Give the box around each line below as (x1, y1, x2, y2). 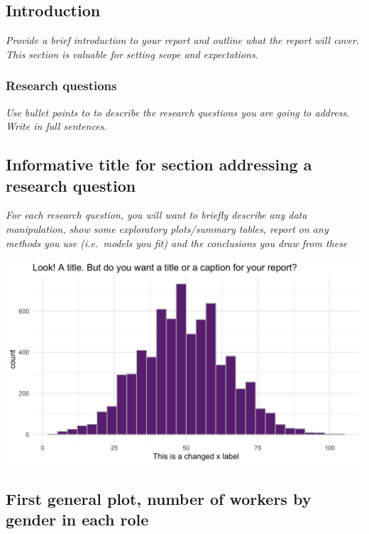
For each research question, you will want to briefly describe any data (6, 207, 307, 222)
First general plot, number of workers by (6, 488, 312, 510)
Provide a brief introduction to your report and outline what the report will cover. (6, 33, 360, 48)
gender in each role (6, 508, 149, 530)
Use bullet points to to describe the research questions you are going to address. (6, 104, 350, 119)
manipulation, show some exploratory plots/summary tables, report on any (6, 221, 329, 236)
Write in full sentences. (6, 119, 107, 133)
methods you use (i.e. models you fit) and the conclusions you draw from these (6, 235, 348, 250)
